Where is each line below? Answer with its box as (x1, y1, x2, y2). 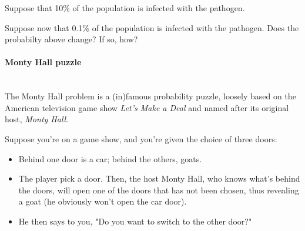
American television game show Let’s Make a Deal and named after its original (5, 101, 289, 113)
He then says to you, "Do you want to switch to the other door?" (18, 215, 252, 227)
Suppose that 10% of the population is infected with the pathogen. (5, 2, 245, 14)
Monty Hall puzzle (5, 56, 82, 68)
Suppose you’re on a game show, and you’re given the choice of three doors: (5, 132, 277, 145)
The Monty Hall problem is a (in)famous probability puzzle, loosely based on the (5, 90, 296, 102)
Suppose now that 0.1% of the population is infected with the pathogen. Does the (5, 21, 299, 34)
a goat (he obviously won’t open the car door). (18, 195, 187, 207)
